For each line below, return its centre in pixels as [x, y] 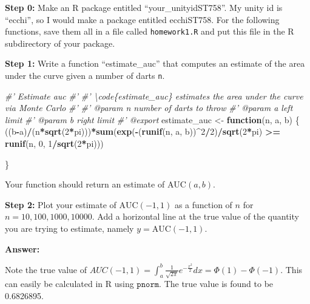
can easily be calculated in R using [69, 284]
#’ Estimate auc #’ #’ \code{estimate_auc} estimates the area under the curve [154, 96]
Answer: [22, 248]
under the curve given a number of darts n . [85, 76]
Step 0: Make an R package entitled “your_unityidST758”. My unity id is [144, 7]
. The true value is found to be [216, 284]
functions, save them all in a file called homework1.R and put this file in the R [150, 31]
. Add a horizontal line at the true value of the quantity [195, 216]
